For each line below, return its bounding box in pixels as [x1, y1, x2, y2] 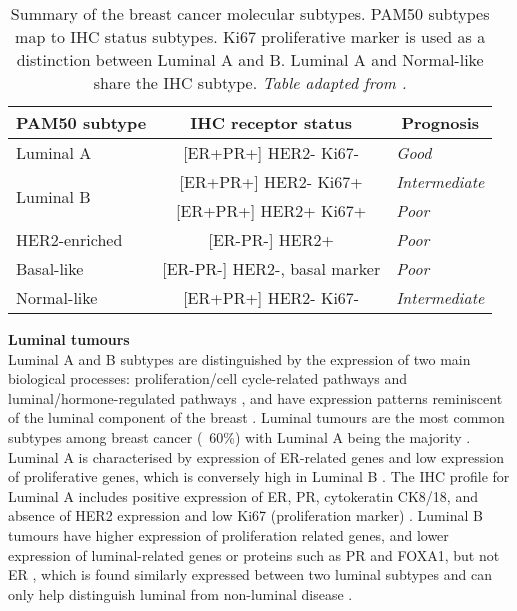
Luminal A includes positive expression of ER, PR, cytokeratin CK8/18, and [8, 485, 478, 506]
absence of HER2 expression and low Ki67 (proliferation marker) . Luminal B [8, 505, 483, 526]
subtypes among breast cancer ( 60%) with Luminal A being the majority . [8, 426, 471, 447]
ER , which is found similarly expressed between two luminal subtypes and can [8, 564, 492, 585]
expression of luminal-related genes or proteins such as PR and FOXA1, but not [8, 544, 500, 565]
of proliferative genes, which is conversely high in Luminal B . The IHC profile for [8, 466, 510, 487]
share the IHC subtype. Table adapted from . [93, 71, 407, 94]
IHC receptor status [190, 111, 353, 134]
